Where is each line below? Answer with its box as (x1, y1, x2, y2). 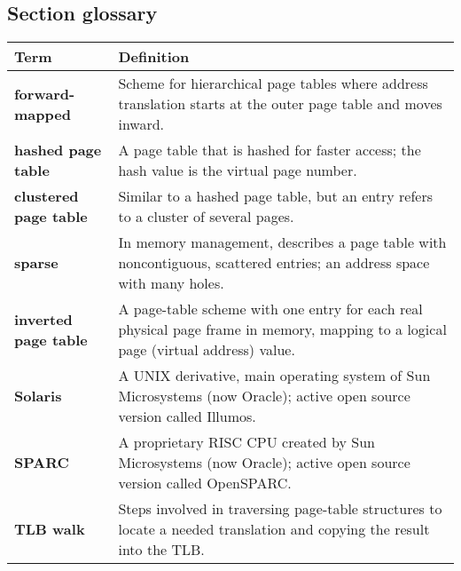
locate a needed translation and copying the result (118, 519, 430, 540)
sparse (14, 252, 59, 274)
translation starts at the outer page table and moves (118, 93, 442, 115)
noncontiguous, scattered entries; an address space (118, 252, 430, 274)
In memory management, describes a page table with (118, 232, 447, 253)
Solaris (14, 385, 62, 407)
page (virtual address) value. (118, 339, 295, 361)
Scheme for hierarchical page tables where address (118, 73, 428, 94)
